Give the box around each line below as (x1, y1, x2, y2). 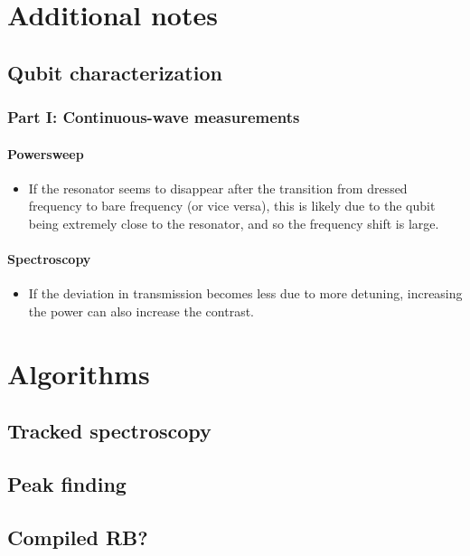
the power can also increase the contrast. (28, 301, 254, 320)
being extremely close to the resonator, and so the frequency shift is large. (28, 213, 439, 232)
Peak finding (7, 470, 127, 498)
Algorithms (7, 354, 150, 391)
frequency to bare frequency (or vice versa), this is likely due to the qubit (28, 196, 436, 215)
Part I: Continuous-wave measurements (7, 106, 300, 128)
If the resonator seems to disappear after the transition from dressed (28, 178, 408, 197)
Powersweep (7, 144, 84, 163)
